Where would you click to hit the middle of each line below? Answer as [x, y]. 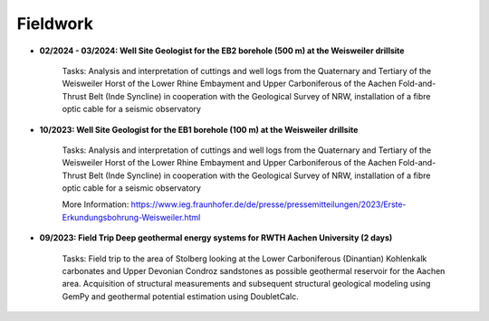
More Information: [96, 204]
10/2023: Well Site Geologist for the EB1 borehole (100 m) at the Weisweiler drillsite [199, 129]
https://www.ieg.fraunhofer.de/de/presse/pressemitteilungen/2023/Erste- [268, 204]
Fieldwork [55, 24]
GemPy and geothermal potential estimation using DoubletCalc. [180, 296]
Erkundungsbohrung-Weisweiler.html [131, 217]
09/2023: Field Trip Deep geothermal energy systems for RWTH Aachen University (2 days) [216, 238]
